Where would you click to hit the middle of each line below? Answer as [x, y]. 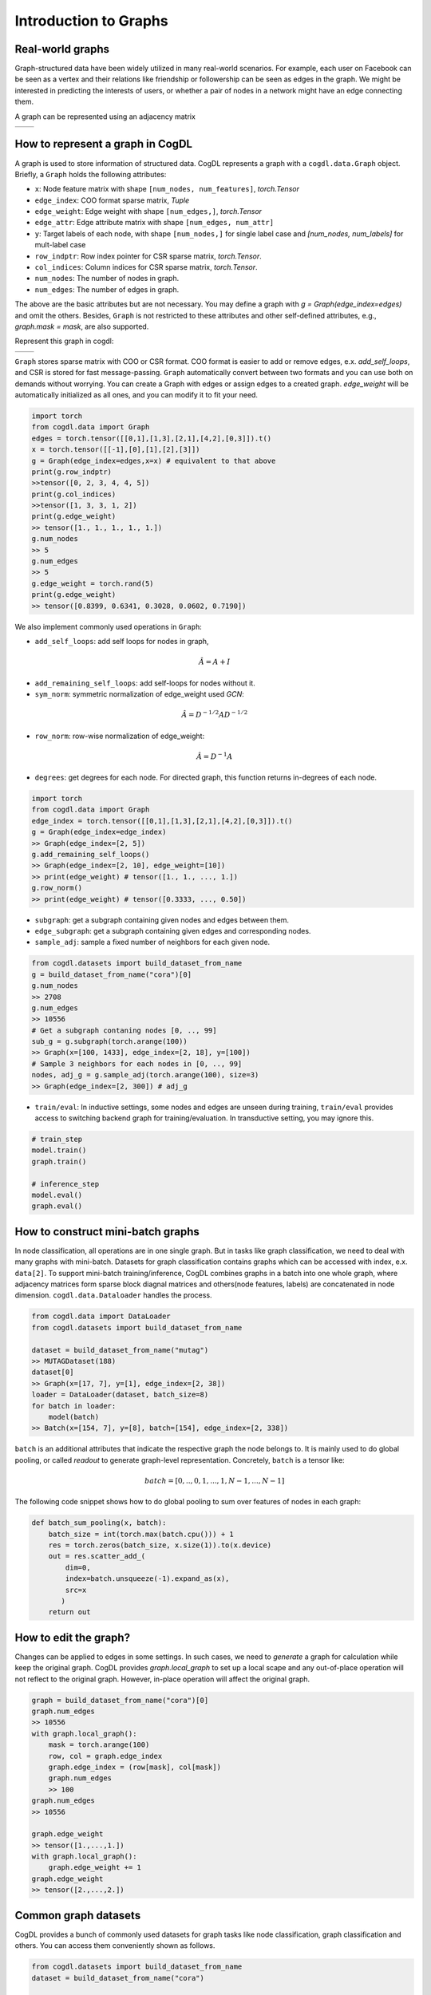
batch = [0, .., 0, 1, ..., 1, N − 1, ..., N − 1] [215, 1481]
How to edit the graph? [73, 1637]
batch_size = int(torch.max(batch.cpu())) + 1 [141, 1534]
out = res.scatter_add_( [97, 1556]
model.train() [59, 1150]
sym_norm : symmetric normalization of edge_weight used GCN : [140, 693]
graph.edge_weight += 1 [95, 1868]
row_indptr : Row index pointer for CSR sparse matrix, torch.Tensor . [148, 256]
